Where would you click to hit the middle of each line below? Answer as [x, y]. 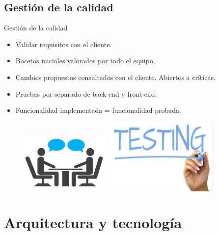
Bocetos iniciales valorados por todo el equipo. [85, 61]
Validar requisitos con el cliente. [64, 44]
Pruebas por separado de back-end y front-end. [86, 93]
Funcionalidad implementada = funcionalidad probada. [98, 110]
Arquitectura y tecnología [93, 222]
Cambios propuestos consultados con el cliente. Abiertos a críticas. [115, 77]
